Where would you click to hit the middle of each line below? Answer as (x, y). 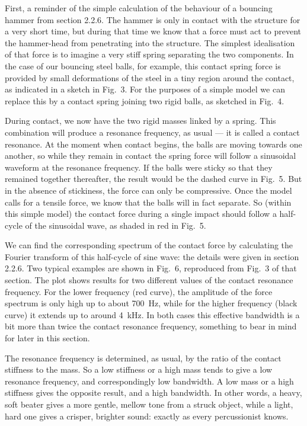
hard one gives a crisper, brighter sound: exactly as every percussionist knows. (147, 416)
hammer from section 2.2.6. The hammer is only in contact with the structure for (153, 19)
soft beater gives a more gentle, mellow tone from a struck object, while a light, (149, 404)
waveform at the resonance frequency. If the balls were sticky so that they (139, 167)
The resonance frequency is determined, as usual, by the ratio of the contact (143, 358)
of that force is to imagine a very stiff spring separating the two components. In (149, 54)
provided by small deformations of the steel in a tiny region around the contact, (150, 77)
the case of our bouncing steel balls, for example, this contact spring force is (143, 65)
